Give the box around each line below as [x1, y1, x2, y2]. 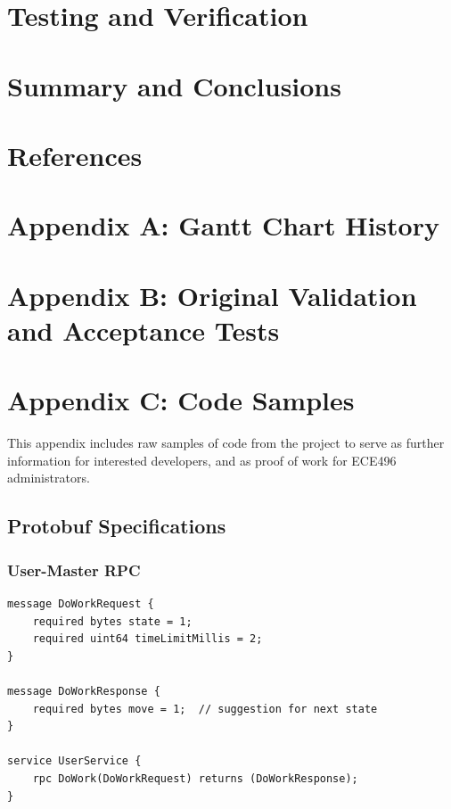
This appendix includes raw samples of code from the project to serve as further [7, 433, 445, 452]
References [7, 136, 143, 173]
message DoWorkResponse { [7, 684, 160, 698]
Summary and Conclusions [7, 67, 341, 103]
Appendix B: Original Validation [7, 277, 417, 313]
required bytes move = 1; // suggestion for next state [32, 702, 378, 715]
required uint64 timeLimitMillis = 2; [32, 632, 263, 646]
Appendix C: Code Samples [7, 382, 355, 418]
